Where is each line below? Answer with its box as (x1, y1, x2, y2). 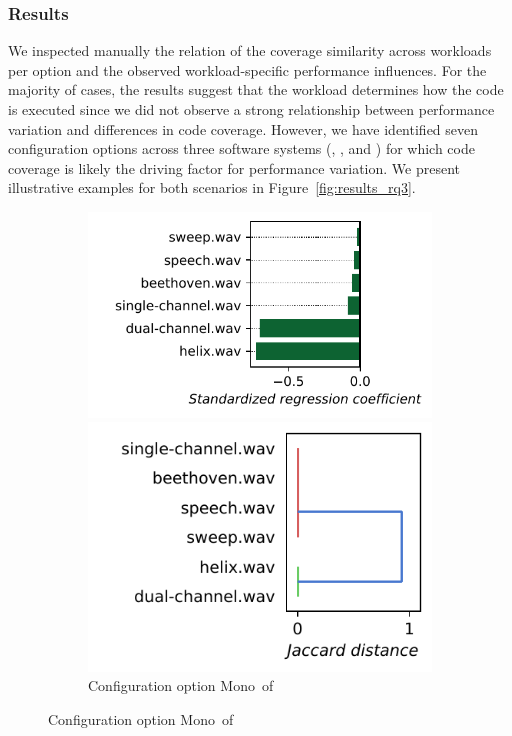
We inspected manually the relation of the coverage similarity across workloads (8, 40, 492, 61)
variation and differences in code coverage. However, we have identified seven (8, 118, 479, 139)
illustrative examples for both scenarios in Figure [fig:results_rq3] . (8, 177, 416, 198)
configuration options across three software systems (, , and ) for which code (8, 138, 475, 159)
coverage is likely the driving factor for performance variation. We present (8, 157, 460, 178)
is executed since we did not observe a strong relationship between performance (8, 99, 495, 119)
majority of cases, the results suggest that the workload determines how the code (8, 79, 504, 100)
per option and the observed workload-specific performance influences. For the (8, 59, 487, 80)
